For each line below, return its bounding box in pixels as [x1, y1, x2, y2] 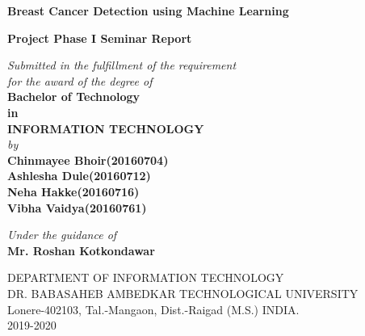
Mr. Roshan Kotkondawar [7, 241, 155, 258]
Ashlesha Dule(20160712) [7, 167, 151, 184]
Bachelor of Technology [7, 88, 141, 105]
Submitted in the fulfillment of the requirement [7, 57, 237, 73]
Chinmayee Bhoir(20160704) [7, 151, 169, 168]
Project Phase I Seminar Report [7, 29, 192, 46]
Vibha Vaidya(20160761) [7, 199, 147, 216]
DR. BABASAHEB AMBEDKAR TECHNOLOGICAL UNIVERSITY [7, 284, 359, 301]
